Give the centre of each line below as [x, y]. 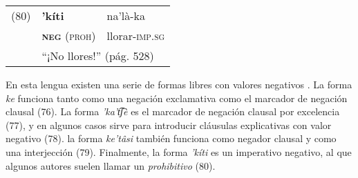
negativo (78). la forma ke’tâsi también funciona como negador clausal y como [171, 138]
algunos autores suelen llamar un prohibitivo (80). [111, 165]
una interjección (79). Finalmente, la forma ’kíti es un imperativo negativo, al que [179, 151]
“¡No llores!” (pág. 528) [98, 56]
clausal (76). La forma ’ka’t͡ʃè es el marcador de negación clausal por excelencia [173, 111]
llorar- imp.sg [136, 36]
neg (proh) [69, 36]
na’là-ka [126, 16]
